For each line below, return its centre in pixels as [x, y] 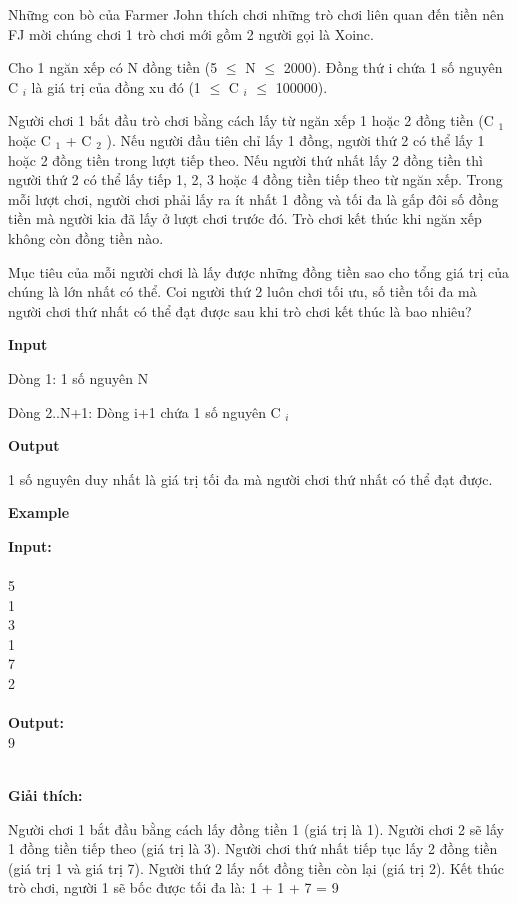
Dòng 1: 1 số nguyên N [78, 377]
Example [39, 512]
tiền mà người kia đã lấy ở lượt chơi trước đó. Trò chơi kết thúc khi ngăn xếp [245, 218]
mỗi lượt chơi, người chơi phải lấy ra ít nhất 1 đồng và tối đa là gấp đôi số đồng [253, 198]
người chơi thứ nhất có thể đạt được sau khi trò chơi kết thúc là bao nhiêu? [240, 310]
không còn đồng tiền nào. [86, 237]
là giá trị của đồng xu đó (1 [116, 86]
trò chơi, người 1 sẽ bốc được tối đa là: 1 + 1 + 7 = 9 [173, 887]
